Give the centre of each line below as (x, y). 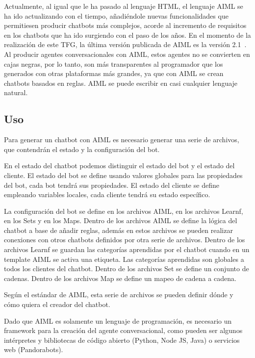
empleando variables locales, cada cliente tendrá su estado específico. (107, 194)
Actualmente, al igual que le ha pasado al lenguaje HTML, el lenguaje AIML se (124, 6)
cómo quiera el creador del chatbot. (57, 304)
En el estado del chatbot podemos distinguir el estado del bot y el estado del (119, 166)
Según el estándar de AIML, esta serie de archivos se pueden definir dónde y (119, 294)
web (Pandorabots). (34, 349)
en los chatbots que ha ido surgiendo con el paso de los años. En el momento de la (127, 35)
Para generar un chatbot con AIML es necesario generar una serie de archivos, (122, 140)
